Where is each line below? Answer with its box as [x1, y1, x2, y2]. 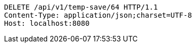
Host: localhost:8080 [4, 19, 90, 27]
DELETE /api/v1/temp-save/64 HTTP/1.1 [4, 3, 158, 11]
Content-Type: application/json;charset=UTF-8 [4, 11, 192, 19]
